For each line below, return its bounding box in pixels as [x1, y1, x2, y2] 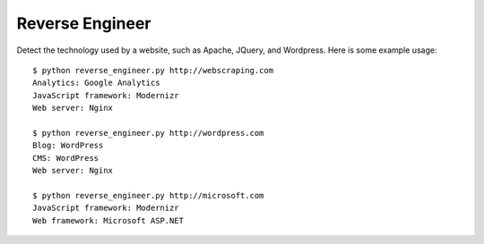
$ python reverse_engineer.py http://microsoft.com [32, 190, 264, 200]
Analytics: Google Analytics [32, 78, 160, 88]
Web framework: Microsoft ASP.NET [32, 215, 184, 225]
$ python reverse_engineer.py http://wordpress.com [32, 128, 264, 138]
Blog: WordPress [32, 140, 104, 151]
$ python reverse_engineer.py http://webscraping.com [32, 65, 273, 75]
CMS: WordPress [32, 153, 99, 163]
